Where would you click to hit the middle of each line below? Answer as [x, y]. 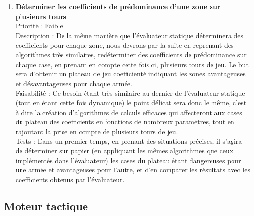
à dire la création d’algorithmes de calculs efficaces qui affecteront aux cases [129, 112]
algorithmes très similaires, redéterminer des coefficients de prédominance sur [131, 54]
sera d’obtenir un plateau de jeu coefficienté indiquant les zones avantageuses [130, 74]
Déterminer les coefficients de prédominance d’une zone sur [118, 6]
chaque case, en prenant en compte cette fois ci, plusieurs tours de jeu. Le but [132, 64]
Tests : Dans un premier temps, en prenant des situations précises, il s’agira [129, 141]
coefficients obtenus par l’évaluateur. [70, 179]
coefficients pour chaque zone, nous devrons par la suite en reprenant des [125, 45]
